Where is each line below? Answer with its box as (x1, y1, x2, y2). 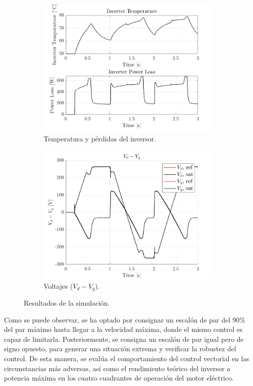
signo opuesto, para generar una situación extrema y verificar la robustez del (4, 343, 236, 354)
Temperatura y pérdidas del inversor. (44, 133, 156, 144)
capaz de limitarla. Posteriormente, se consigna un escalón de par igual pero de (4, 333, 244, 344)
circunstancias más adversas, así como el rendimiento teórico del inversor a (4, 363, 231, 373)
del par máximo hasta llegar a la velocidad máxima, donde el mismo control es (4, 324, 243, 334)
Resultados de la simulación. (24, 298, 110, 308)
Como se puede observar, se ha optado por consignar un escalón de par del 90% (4, 314, 246, 324)
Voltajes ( (44, 280, 73, 291)
